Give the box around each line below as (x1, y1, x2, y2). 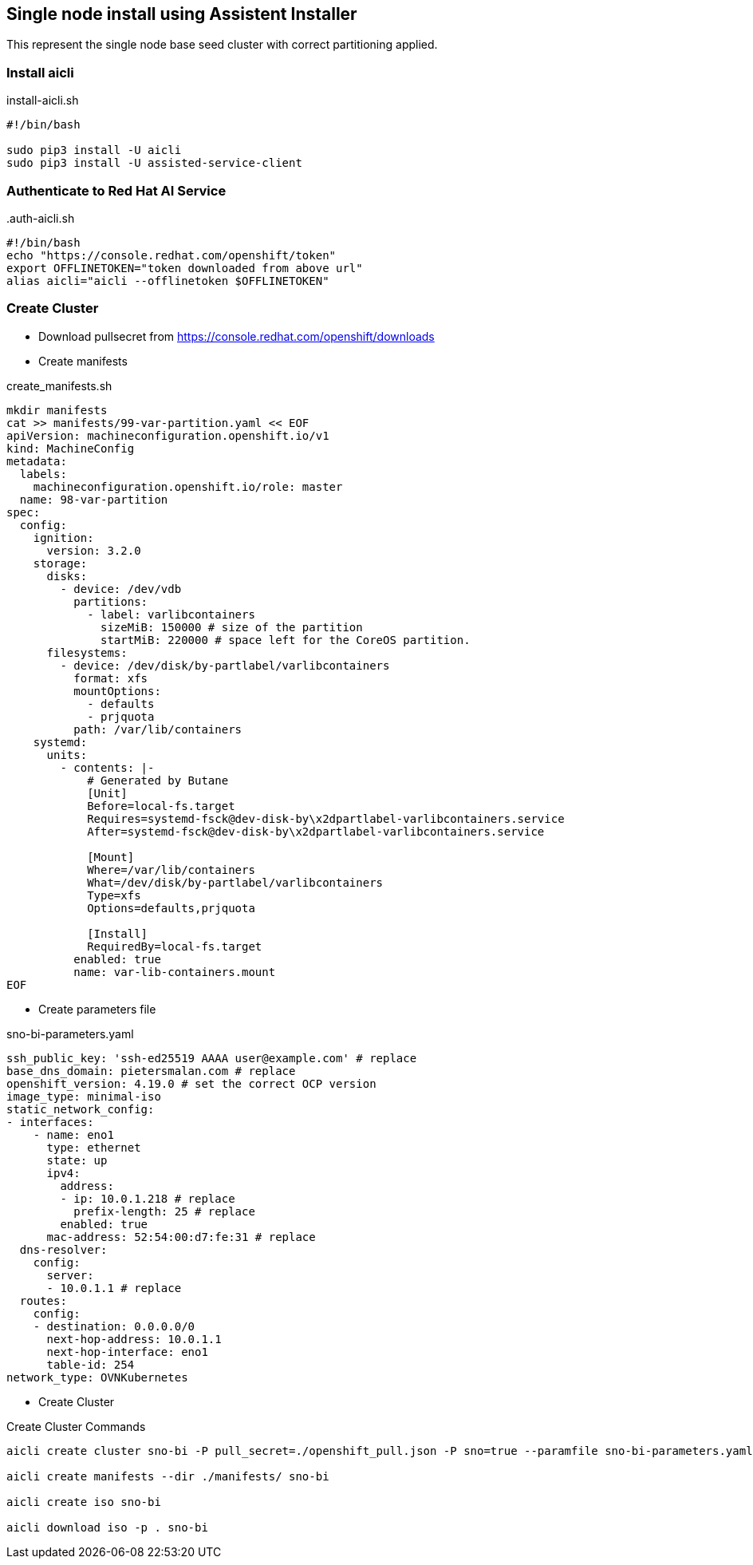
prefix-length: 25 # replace (73, 1204, 255, 1218)
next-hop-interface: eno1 (46, 1345, 208, 1358)
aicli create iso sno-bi (6, 1495, 161, 1508)
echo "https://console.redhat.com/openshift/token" (6, 248, 337, 262)
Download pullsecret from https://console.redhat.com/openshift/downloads (38, 329, 435, 343)
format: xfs (73, 671, 148, 685)
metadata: (6, 454, 67, 468)
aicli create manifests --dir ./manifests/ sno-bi (6, 1469, 329, 1483)
